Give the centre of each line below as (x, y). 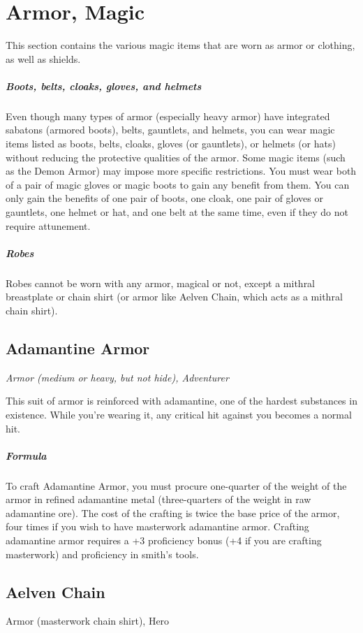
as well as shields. (43, 58)
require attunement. (48, 225)
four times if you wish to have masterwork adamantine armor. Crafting (157, 526)
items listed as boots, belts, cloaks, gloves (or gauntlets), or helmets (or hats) (171, 144)
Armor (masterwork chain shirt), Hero (88, 621)
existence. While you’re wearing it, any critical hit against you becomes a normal (179, 414)
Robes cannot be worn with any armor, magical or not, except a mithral (161, 283)
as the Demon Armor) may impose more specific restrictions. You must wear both (181, 171)
